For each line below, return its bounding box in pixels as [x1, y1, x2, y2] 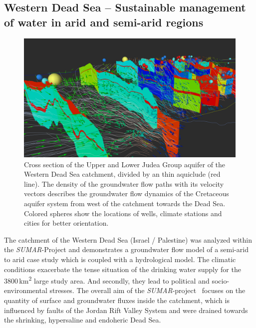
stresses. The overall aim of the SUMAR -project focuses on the [49, 285, 246, 296]
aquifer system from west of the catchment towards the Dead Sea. [24, 198, 226, 209]
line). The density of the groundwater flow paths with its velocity [24, 178, 224, 189]
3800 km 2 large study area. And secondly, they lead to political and [4, 274, 210, 286]
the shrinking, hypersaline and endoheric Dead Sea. [4, 315, 161, 325]
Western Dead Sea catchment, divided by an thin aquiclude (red [24, 169, 221, 179]
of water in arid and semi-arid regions [4, 14, 204, 29]
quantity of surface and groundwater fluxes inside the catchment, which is [4, 295, 230, 306]
